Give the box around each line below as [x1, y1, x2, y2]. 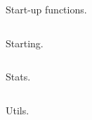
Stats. [6, 69, 31, 84]
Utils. [6, 102, 29, 117]
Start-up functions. [6, 2, 87, 16]
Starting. [6, 35, 44, 50]
